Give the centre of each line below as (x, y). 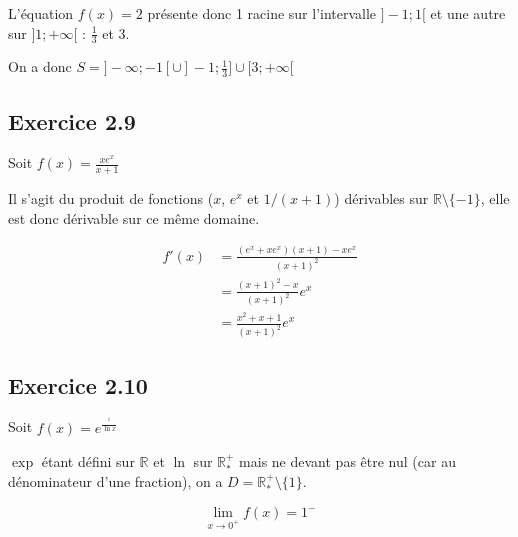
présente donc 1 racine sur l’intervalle (262, 13)
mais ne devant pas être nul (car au (347, 460)
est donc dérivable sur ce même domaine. (134, 217)
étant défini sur (88, 460)
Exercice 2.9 (72, 120)
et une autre (468, 13)
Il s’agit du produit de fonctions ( (111, 198)
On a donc (40, 66)
